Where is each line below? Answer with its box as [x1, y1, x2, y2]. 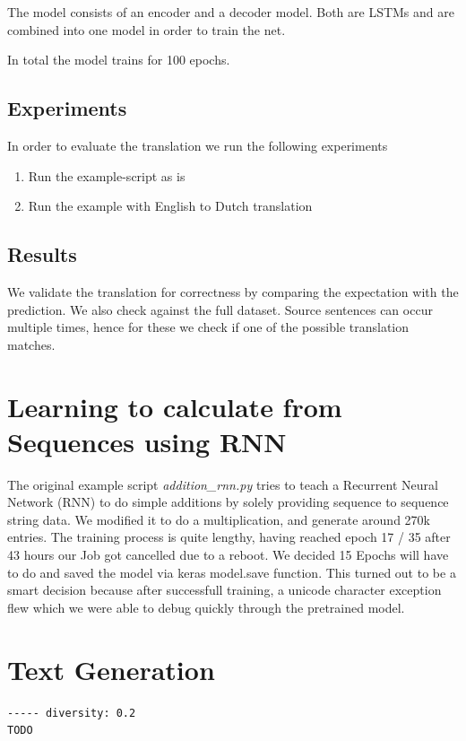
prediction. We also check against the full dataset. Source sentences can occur [7, 300, 433, 318]
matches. [7, 335, 56, 353]
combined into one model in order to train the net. [7, 20, 286, 39]
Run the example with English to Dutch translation [28, 196, 313, 215]
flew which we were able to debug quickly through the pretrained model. [7, 597, 405, 616]
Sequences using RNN [7, 423, 287, 459]
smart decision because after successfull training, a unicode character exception [7, 580, 442, 599]
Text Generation [7, 650, 215, 687]
